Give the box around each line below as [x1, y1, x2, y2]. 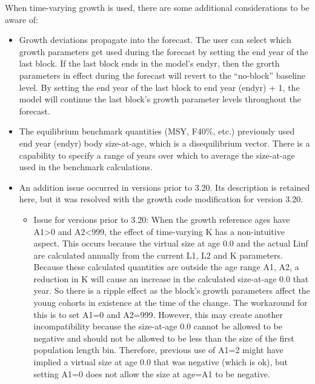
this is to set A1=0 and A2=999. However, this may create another [33, 308, 283, 320]
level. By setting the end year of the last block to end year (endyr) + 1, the [19, 81, 300, 93]
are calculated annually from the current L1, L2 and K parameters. [33, 248, 283, 261]
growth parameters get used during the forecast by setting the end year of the [19, 45, 308, 58]
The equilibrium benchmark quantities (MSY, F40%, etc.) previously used [19, 125, 295, 137]
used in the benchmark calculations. [19, 161, 153, 173]
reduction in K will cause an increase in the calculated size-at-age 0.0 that [33, 272, 309, 285]
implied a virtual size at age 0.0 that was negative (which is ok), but [33, 356, 288, 368]
